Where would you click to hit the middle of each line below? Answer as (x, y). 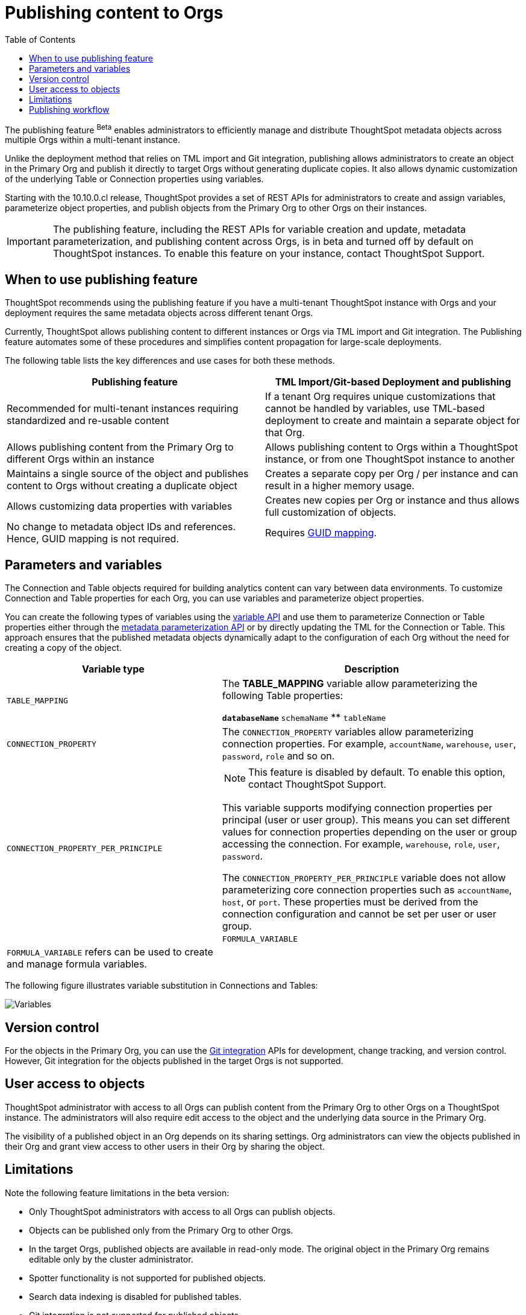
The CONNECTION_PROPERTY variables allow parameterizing (348, 732)
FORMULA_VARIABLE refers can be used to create (110, 952)
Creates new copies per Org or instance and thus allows (393, 500)
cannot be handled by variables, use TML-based (375, 409)
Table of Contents (40, 39)
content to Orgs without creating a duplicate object (122, 486)
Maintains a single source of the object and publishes (128, 474)
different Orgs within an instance (81, 459)
